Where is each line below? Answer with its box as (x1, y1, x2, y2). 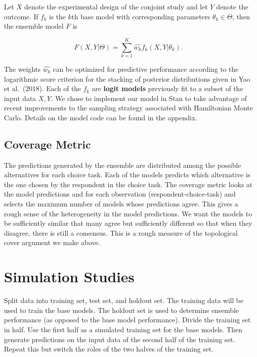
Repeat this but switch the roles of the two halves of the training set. (4, 344, 214, 354)
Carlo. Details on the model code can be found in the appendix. (4, 112, 198, 122)
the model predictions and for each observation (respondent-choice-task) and (4, 189, 236, 199)
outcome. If (4, 11, 39, 21)
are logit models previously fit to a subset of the (91, 83, 243, 94)
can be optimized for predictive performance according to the (53, 63, 239, 74)
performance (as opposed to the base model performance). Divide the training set (4, 314, 251, 325)
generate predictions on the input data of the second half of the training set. (4, 334, 235, 344)
